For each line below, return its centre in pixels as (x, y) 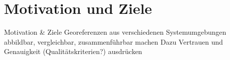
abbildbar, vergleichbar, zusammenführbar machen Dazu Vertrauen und (114, 41)
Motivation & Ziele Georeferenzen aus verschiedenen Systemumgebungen (115, 32)
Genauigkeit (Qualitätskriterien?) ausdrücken (73, 51)
